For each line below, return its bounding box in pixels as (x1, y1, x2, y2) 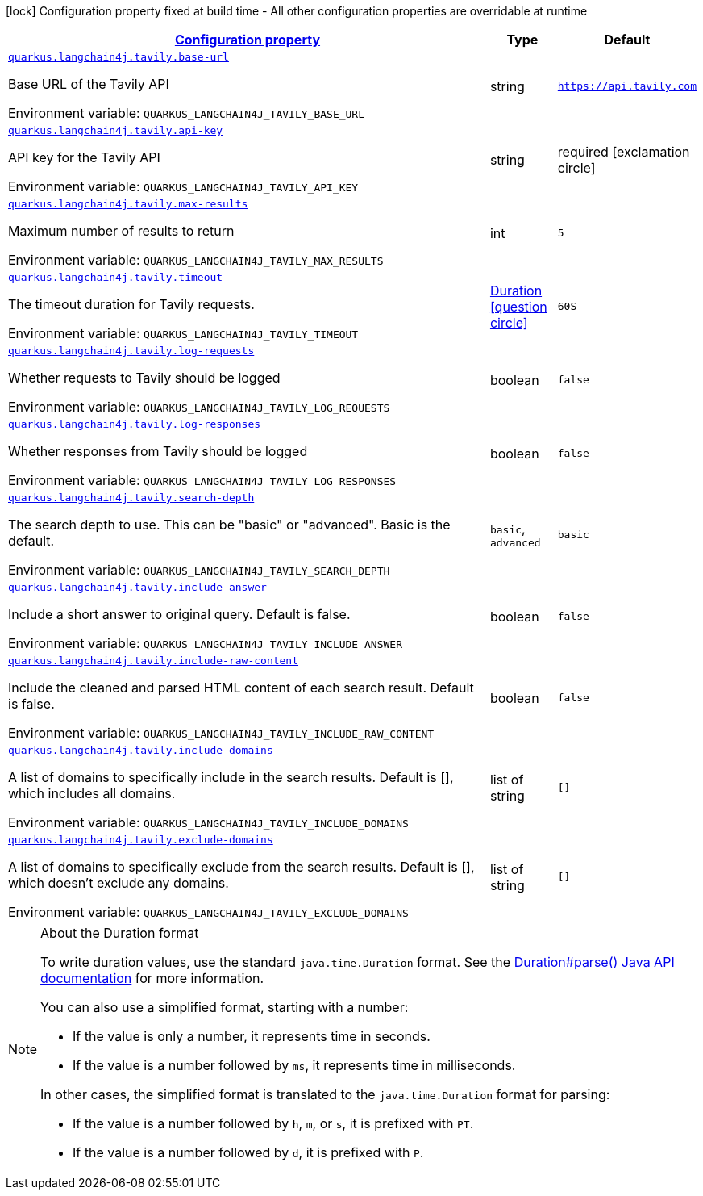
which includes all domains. (8, 785, 176, 801)
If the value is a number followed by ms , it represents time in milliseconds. (73, 1057, 516, 1073)
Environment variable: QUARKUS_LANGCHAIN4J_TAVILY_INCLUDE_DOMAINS (8, 814, 409, 830)
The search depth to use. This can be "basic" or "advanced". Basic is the (8, 516, 451, 533)
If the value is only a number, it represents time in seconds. (73, 1028, 431, 1044)
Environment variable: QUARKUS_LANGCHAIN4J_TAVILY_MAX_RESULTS (8, 252, 384, 268)
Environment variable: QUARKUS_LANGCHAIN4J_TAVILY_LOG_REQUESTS (8, 399, 390, 415)
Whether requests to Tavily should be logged (8, 370, 281, 386)
